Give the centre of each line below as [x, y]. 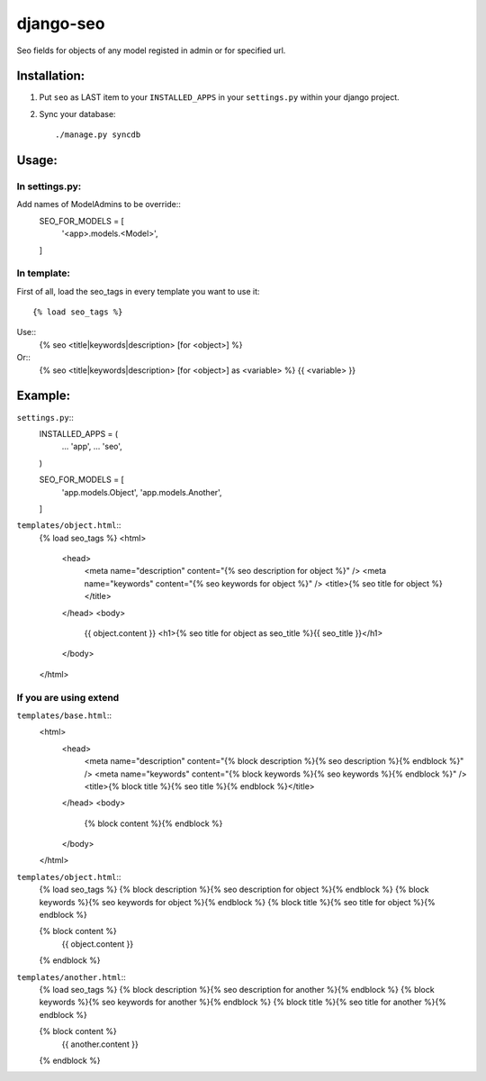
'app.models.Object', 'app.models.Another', [142, 492]
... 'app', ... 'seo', [92, 447]
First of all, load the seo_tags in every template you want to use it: [138, 291]
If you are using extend [68, 697]
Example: [44, 396]
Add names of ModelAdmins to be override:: [99, 204]
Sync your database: [77, 114]
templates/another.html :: [71, 977]
